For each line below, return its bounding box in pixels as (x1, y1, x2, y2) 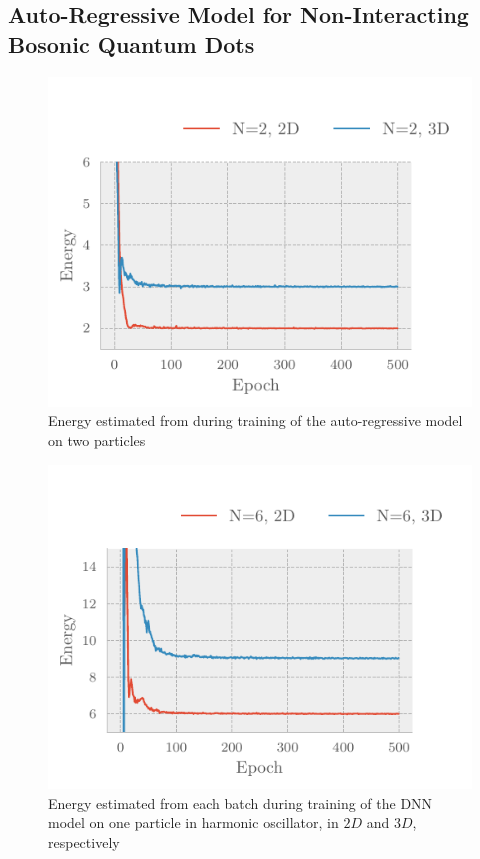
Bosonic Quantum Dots (8, 28, 255, 59)
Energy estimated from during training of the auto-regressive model (48, 410, 463, 431)
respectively (48, 831, 120, 852)
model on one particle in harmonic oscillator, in (48, 812, 339, 833)
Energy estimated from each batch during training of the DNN (48, 792, 433, 813)
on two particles (48, 430, 146, 451)
